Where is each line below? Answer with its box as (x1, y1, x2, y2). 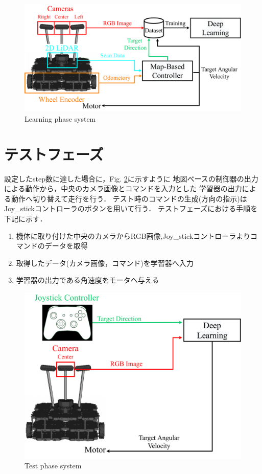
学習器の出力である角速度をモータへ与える (16, 275, 159, 285)
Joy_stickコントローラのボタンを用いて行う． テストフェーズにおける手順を (4, 203, 258, 214)
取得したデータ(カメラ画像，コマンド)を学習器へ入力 (16, 257, 194, 268)
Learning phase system (25, 113, 96, 124)
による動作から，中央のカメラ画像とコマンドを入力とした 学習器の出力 (4, 183, 242, 194)
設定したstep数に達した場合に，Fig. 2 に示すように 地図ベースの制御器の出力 (4, 173, 258, 184)
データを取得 (44, 240, 88, 251)
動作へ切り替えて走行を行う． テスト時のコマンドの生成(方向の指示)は (11, 193, 247, 204)
